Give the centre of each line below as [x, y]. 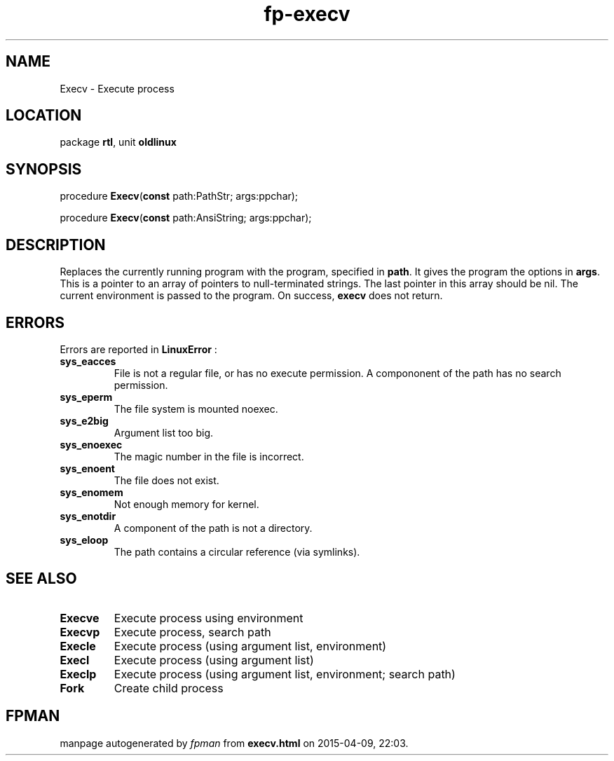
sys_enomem [91, 492]
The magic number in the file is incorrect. [209, 456]
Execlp [78, 674]
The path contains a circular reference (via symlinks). [237, 551]
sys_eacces [88, 361]
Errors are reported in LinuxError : [138, 349]
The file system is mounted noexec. [196, 409]
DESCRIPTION [56, 245]
